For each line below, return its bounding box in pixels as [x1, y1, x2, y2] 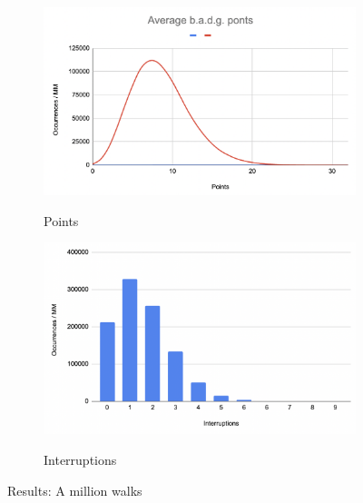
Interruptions [44, 450, 117, 469]
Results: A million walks [7, 480, 142, 499]
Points [44, 211, 79, 230]
